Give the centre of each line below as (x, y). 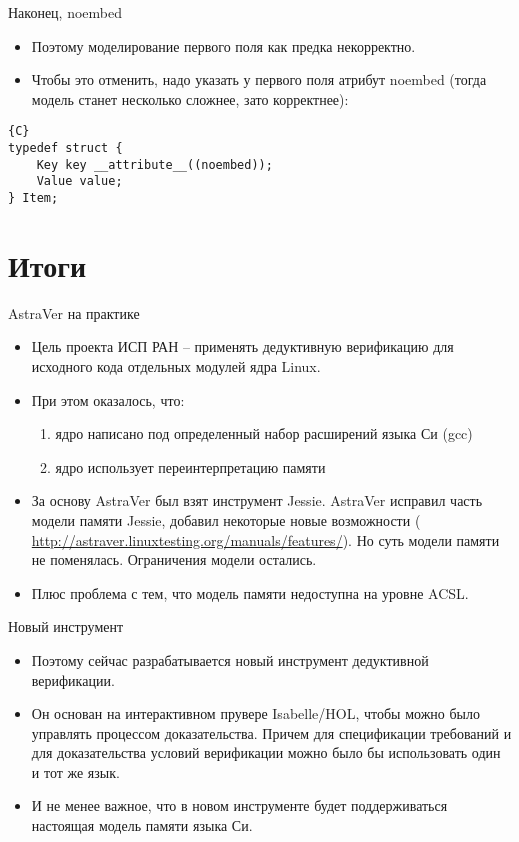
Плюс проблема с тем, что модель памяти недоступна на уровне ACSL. (250, 592)
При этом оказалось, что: (108, 399)
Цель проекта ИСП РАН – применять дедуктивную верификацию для (242, 346)
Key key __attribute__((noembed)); (154, 164)
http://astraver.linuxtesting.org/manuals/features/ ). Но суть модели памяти (265, 539)
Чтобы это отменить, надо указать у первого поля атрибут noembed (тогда (259, 79)
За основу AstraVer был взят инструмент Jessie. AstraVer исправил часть (257, 500)
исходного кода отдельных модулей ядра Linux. (176, 365)
